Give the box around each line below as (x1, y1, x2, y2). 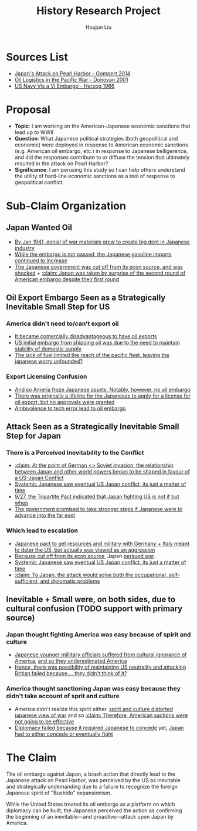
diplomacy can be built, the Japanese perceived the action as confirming (6, 807, 182, 814)
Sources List (6, 50, 69, 64)
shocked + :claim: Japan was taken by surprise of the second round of (14, 269, 186, 276)
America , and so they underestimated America (14, 658, 127, 665)
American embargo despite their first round (14, 275, 120, 283)
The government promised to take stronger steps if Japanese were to (14, 506, 183, 513)
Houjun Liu (85, 24, 112, 31)
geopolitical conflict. (14, 178, 64, 186)
